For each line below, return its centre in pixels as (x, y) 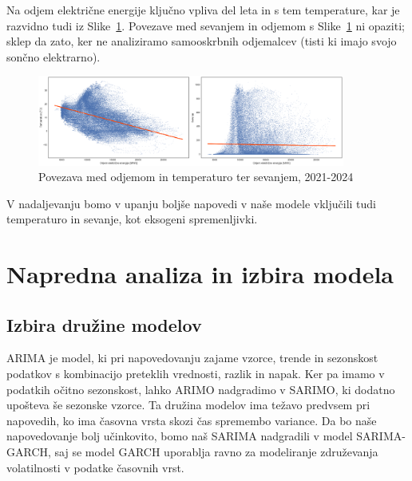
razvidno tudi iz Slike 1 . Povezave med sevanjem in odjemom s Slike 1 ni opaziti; (206, 25)
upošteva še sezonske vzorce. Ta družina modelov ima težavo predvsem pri (188, 405)
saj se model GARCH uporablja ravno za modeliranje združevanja (216, 452)
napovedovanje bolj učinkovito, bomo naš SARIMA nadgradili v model (180, 436)
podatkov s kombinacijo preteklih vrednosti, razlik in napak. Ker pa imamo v (196, 374)
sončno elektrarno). (53, 56)
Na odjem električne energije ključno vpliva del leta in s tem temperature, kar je (203, 10)
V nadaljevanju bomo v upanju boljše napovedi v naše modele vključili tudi (192, 203)
